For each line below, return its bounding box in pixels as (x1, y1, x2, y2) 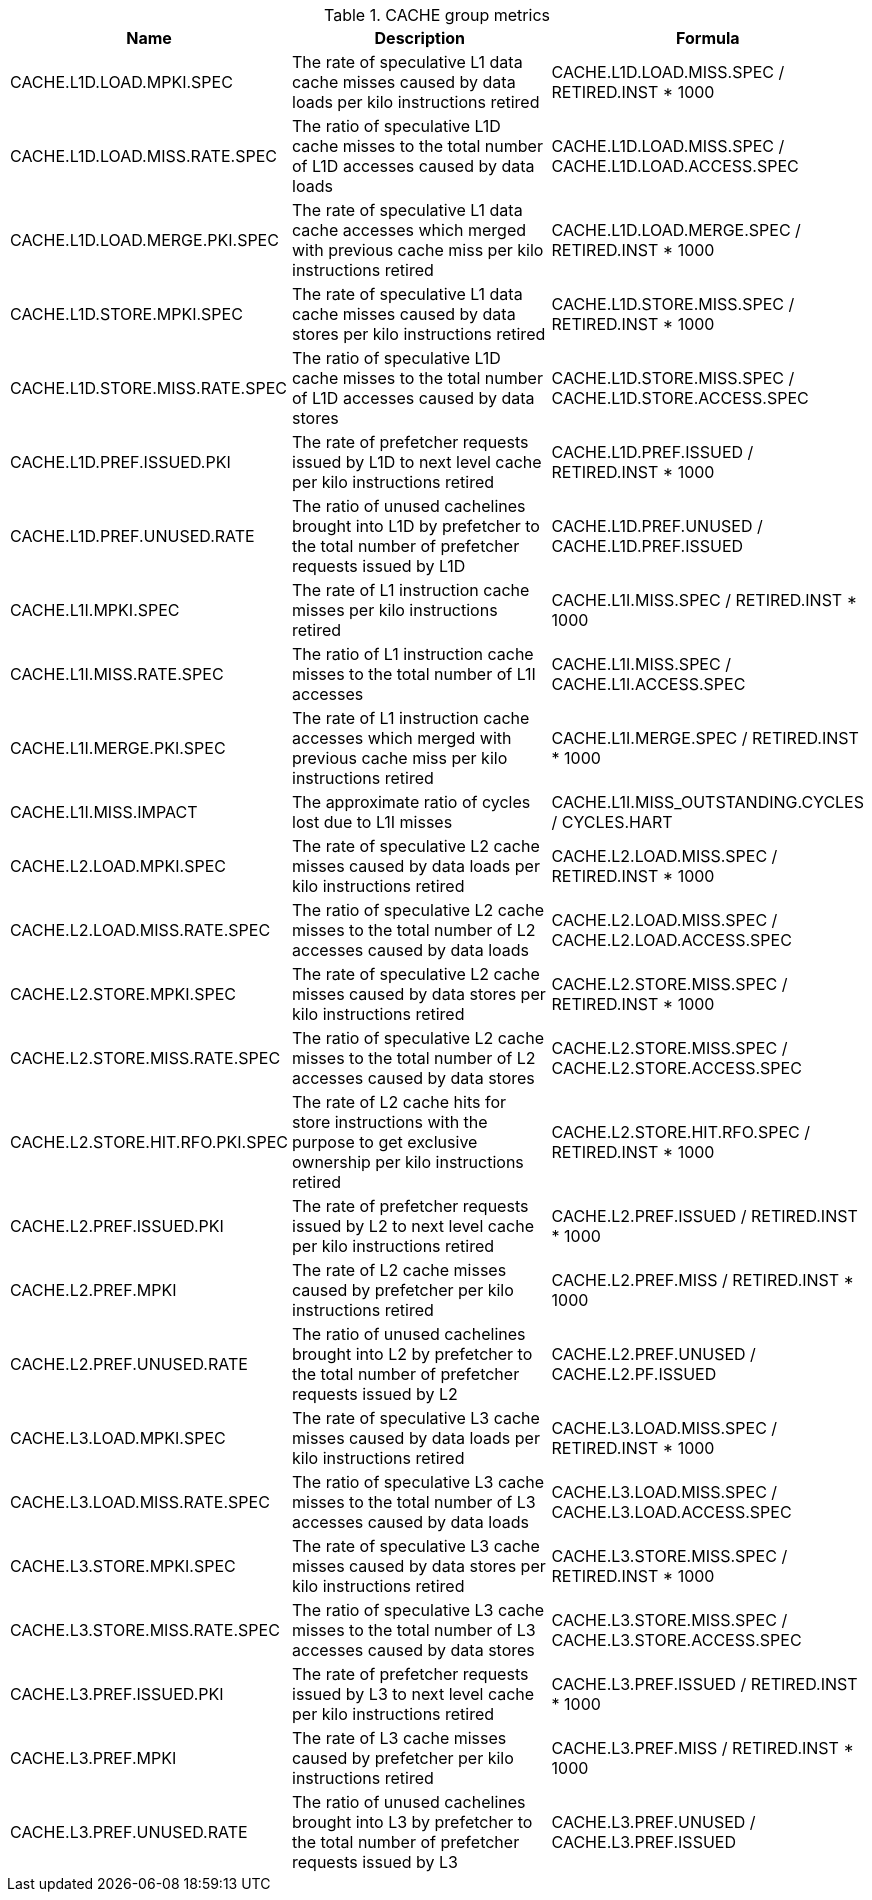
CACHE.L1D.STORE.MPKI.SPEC (10, 304, 243, 324)
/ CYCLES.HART (551, 812, 673, 832)
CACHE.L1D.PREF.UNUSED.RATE (10, 526, 255, 546)
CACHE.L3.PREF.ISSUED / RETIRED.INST (551, 1674, 858, 1694)
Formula (676, 28, 740, 48)
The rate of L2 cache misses (292, 1260, 507, 1280)
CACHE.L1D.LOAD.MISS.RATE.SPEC (10, 146, 277, 166)
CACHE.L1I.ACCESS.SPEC (551, 674, 746, 694)
